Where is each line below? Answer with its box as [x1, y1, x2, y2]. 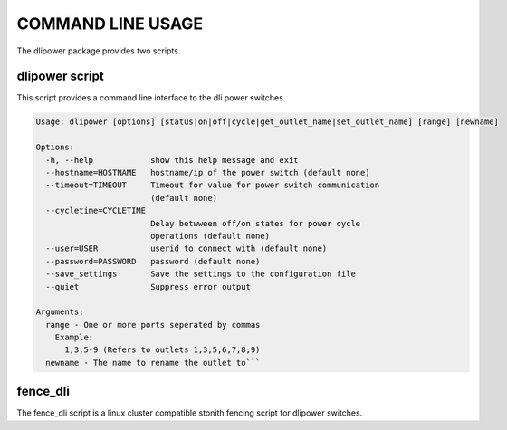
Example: [54, 332, 94, 343]
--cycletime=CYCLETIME [45, 205, 147, 216]
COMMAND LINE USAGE [16, 14, 204, 33]
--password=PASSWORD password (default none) [45, 256, 261, 266]
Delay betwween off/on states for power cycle [149, 218, 361, 228]
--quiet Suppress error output [45, 282, 251, 291]
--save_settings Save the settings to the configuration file [45, 269, 357, 280]
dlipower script [16, 69, 104, 84]
